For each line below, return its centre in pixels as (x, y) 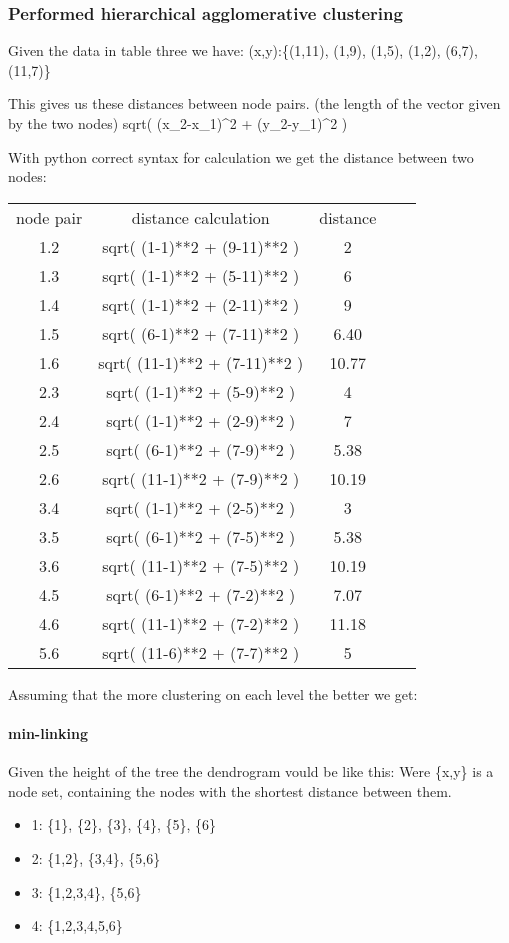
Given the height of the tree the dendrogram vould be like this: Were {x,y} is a (251, 771)
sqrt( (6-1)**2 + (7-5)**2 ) (201, 536)
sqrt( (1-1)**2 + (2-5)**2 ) (201, 507)
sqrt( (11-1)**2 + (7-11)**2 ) (201, 362)
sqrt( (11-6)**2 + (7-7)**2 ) (201, 652)
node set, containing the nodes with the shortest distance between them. (230, 790)
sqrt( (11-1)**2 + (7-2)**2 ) (201, 623)
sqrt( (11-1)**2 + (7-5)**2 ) (201, 565)
